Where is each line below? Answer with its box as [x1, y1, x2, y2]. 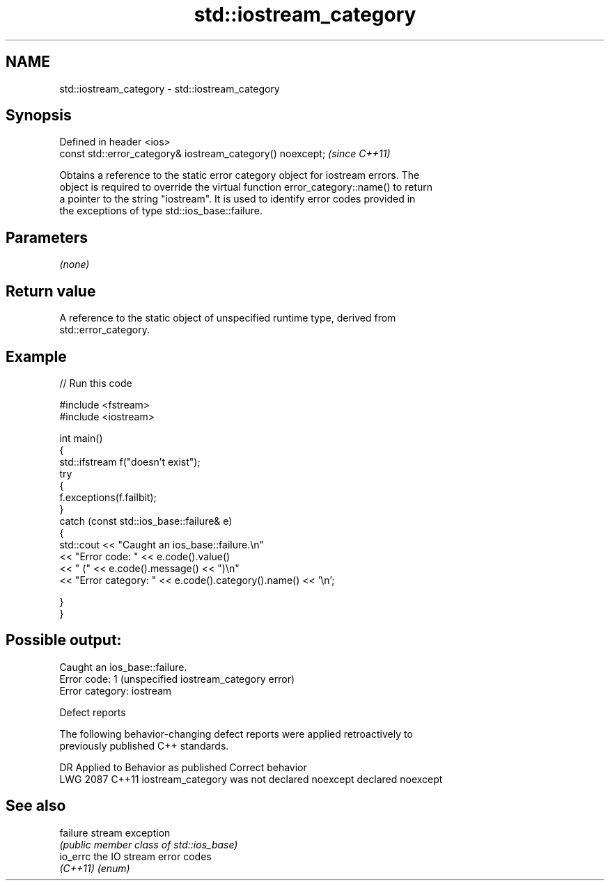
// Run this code [59, 377, 132, 389]
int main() [59, 432, 103, 444]
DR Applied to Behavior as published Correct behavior [59, 761, 307, 773]
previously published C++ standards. [59, 739, 229, 752]
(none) [59, 258, 90, 271]
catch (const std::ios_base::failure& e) [59, 514, 233, 527]
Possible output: [6, 631, 122, 649]
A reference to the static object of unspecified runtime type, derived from [59, 312, 396, 324]
